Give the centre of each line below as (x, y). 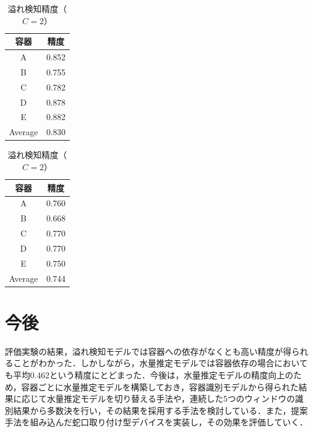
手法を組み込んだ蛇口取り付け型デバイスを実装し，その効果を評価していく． (156, 422)
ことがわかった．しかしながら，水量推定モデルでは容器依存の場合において (160, 363)
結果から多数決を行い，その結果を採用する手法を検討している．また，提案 (160, 410)
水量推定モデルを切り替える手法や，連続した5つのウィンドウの (171, 399)
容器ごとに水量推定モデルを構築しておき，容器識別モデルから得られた (160, 386)
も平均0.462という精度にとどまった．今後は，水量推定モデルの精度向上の (149, 375)
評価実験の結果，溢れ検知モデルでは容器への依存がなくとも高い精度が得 (148, 351)
